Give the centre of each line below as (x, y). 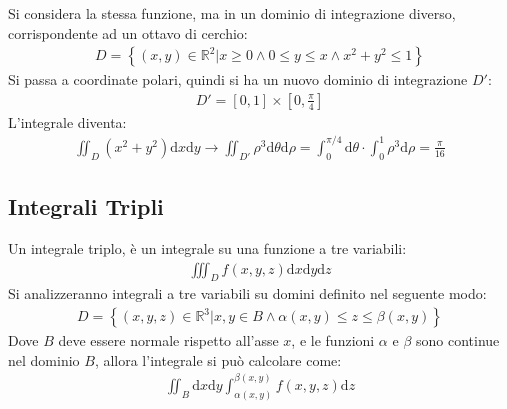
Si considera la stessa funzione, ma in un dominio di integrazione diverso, (232, 13)
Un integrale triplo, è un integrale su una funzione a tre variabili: (207, 247)
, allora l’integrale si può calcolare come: (218, 359)
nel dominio (44, 359)
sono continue (457, 340)
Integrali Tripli (86, 206)
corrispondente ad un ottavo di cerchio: (128, 32)
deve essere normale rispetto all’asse (168, 340)
